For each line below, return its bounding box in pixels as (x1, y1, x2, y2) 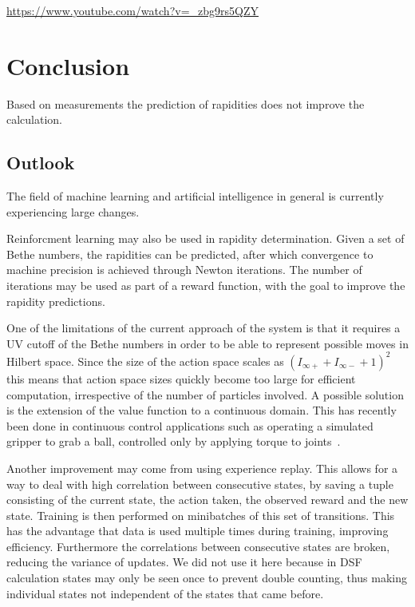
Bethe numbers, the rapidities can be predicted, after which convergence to (6, 245, 373, 262)
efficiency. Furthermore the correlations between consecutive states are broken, (6, 538, 390, 554)
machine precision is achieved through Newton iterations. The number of (6, 261, 362, 278)
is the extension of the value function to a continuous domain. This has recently (6, 402, 397, 419)
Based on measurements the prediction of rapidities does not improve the (6, 95, 365, 112)
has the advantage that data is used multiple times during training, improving (6, 522, 389, 539)
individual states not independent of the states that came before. (6, 585, 324, 601)
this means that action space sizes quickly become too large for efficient (6, 370, 356, 387)
